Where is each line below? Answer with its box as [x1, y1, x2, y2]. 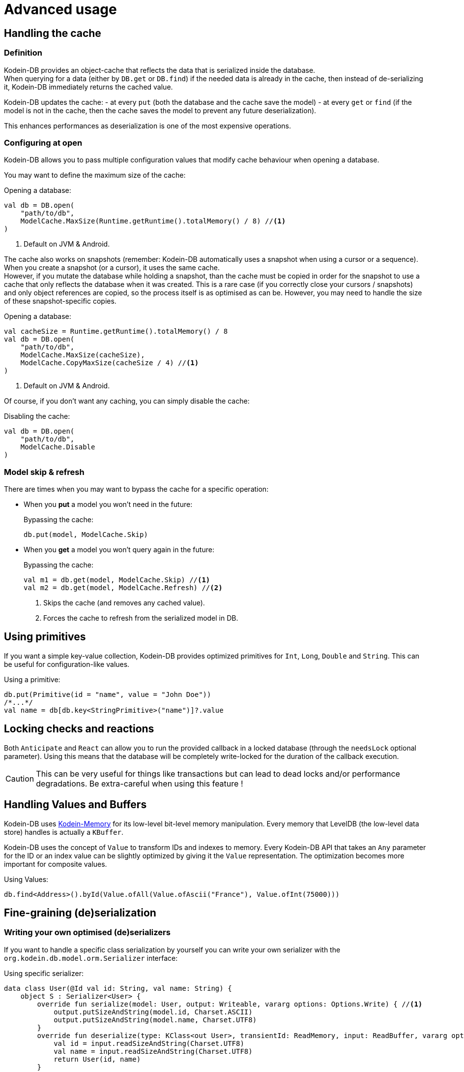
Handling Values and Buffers [4, 798, 147, 811]
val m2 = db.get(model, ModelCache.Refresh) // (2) [24, 584, 223, 592]
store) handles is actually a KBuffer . [4, 827, 123, 836]
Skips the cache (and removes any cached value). [43, 599, 205, 607]
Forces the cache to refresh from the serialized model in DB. [43, 614, 238, 623]
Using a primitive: [4, 675, 60, 684]
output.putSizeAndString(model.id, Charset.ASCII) [54, 1008, 253, 1016]
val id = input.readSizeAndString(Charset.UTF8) [54, 1039, 244, 1047]
